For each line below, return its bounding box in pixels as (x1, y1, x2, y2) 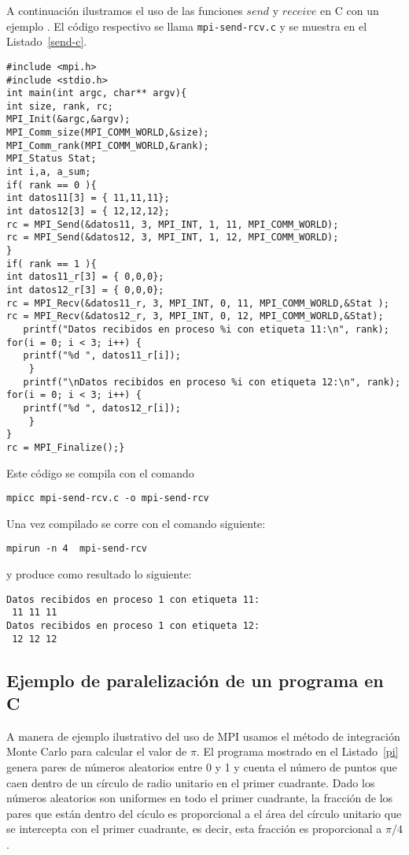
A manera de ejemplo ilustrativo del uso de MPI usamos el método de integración (6, 727, 400, 744)
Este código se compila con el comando (6, 464, 194, 481)
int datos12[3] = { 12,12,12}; (6, 206, 170, 217)
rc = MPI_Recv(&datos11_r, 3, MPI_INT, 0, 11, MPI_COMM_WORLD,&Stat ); (6, 297, 389, 309)
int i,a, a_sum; (6, 166, 91, 178)
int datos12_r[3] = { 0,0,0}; (6, 284, 164, 296)
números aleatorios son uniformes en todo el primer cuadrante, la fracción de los (6, 790, 393, 806)
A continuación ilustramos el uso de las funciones (6, 2, 243, 18)
